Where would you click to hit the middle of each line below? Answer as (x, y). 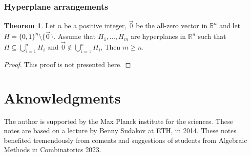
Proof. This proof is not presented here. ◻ (68, 64)
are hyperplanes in (158, 36)
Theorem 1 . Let (30, 26)
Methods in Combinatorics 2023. (52, 149)
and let (230, 26)
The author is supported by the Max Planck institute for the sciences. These (118, 121)
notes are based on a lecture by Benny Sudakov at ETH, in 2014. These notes (120, 130)
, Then (110, 47)
